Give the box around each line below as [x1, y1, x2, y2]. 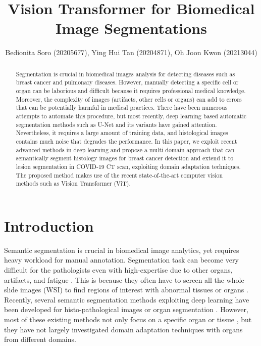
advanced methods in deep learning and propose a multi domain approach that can [16, 145, 235, 154]
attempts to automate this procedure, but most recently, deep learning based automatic [16, 111, 246, 120]
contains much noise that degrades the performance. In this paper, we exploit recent [16, 137, 237, 145]
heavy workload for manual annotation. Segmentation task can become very [4, 254, 239, 265]
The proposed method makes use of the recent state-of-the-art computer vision [16, 170, 223, 179]
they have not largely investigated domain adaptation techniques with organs [4, 324, 243, 334]
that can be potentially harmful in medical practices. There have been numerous [16, 103, 228, 112]
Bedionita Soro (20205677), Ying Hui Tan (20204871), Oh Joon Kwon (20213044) [5, 47, 257, 58]
